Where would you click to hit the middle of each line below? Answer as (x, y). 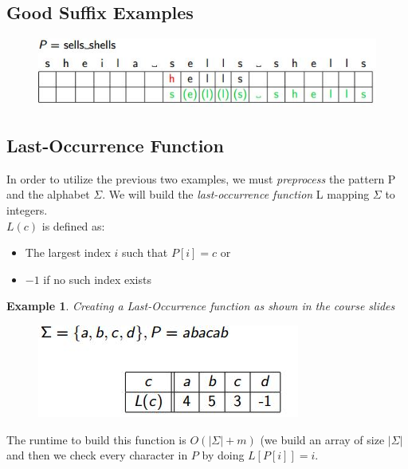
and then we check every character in (97, 455)
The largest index (68, 252)
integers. (27, 210)
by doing (223, 455)
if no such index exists (97, 279)
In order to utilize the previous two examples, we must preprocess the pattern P (201, 178)
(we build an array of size (322, 439)
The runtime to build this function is (96, 439)
